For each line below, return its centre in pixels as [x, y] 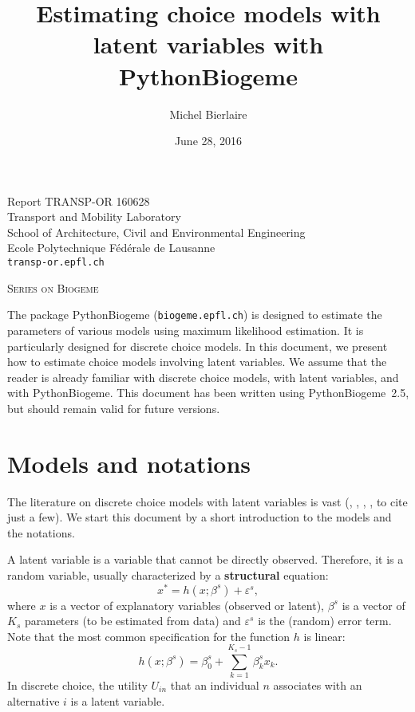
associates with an [318, 685]
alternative [34, 700]
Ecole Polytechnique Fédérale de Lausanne [111, 248]
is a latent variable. [118, 700]
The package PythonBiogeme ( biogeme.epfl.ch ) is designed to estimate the [195, 315]
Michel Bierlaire [208, 114]
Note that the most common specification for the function [149, 636]
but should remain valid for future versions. [114, 408]
